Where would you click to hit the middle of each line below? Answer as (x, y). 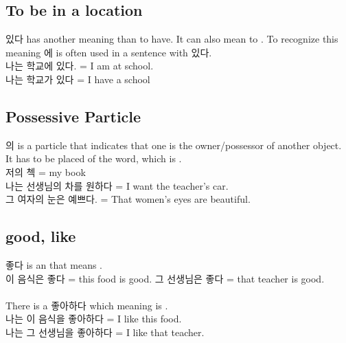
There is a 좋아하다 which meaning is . (87, 305)
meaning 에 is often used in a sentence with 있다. (109, 52)
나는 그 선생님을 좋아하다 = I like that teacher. (105, 332)
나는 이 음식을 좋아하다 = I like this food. (94, 319)
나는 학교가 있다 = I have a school (78, 79)
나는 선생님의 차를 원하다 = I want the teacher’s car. (117, 185)
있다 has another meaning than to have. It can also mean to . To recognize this (172, 39)
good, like (41, 236)
